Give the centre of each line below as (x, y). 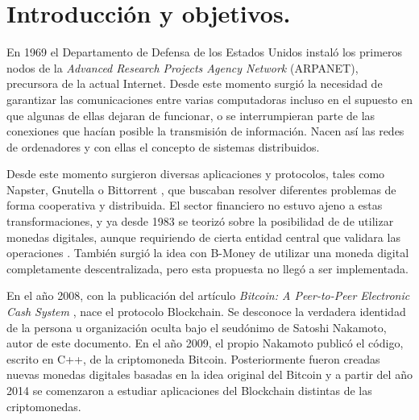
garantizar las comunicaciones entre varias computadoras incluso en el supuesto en (209, 99)
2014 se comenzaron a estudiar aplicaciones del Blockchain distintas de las (189, 390)
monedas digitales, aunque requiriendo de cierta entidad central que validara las (203, 237)
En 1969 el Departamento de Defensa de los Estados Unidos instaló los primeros (205, 52)
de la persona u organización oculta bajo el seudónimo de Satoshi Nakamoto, (197, 327)
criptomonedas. (44, 406)
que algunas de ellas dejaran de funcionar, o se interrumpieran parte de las (191, 115)
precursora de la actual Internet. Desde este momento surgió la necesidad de (195, 83)
